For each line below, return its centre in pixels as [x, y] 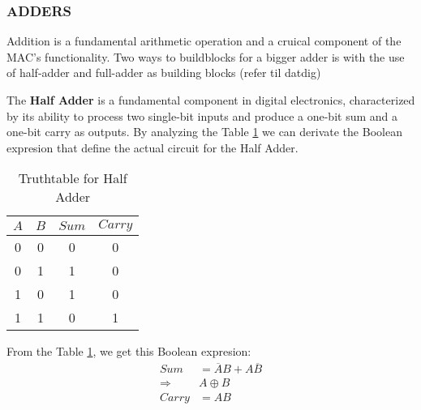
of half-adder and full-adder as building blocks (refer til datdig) [164, 73]
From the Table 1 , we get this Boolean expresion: [129, 351]
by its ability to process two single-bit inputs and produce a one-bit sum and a [202, 115]
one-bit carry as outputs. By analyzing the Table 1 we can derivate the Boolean [204, 132]
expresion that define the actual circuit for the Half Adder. [153, 147]
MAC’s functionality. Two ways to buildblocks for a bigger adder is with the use [206, 56]
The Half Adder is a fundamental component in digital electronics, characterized [211, 100]
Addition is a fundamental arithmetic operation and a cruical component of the [204, 41]
